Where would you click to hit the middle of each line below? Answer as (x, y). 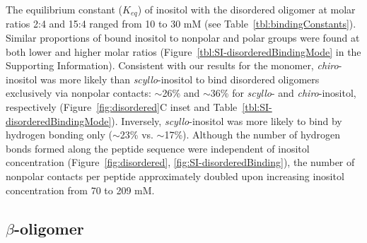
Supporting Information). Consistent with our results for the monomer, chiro (172, 65)
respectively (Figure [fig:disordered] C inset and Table (122, 107)
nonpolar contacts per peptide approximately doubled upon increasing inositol (175, 176)
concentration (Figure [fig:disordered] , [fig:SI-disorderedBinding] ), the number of (180, 162)
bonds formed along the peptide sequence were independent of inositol (158, 148)
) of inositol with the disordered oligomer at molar (246, 9)
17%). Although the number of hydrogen (252, 135)
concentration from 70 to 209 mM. (80, 190)
